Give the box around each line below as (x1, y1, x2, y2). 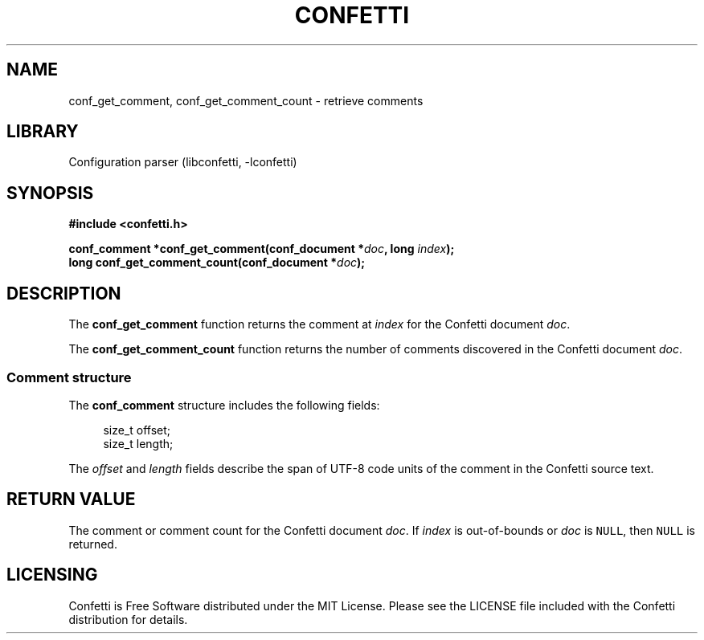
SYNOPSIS (6, 182, 94, 203)
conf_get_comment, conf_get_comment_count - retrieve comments (68, 93, 424, 108)
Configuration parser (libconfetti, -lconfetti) (68, 155, 297, 169)
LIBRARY (6, 121, 79, 142)
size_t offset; (103, 422, 171, 437)
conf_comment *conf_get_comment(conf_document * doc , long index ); (68, 242, 455, 256)
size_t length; (103, 436, 174, 450)
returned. (68, 536, 117, 551)
